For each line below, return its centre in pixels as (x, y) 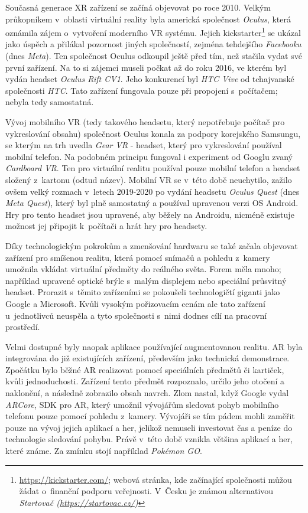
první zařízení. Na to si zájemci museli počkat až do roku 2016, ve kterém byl (146, 67)
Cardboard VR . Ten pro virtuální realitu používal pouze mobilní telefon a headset (153, 168)
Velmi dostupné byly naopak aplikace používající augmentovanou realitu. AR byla (154, 346)
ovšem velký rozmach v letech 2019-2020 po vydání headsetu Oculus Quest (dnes (153, 191)
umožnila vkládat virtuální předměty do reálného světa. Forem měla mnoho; (143, 269)
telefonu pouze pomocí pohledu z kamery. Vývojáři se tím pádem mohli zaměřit (150, 416)
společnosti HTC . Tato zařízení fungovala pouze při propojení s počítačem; (142, 90)
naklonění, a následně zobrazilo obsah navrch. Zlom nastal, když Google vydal (147, 393)
